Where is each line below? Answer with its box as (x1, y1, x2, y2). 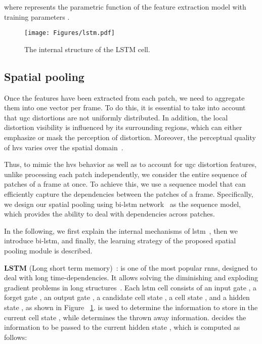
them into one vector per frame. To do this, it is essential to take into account (4, 102, 246, 113)
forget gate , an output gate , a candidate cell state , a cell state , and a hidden (4, 292, 250, 303)
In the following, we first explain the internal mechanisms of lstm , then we (4, 225, 238, 236)
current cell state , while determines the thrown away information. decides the (4, 312, 246, 322)
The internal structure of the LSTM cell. (24, 44, 150, 54)
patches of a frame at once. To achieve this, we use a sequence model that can (4, 179, 246, 189)
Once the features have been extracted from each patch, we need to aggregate (4, 92, 245, 103)
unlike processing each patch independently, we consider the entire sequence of (4, 168, 247, 179)
